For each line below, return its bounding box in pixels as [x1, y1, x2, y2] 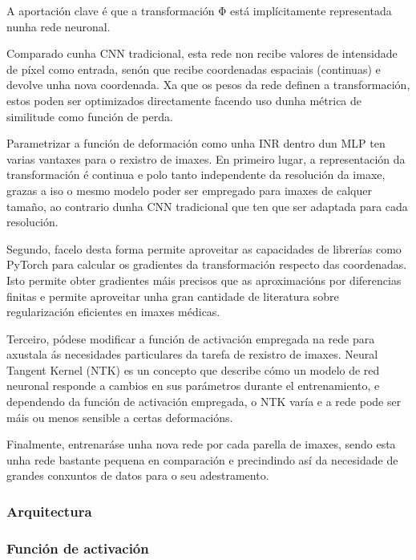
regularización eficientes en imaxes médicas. [6, 303, 220, 320]
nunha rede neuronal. [6, 18, 111, 34]
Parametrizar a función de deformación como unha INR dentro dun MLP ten [6, 135, 386, 152]
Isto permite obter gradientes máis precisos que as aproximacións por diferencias [6, 271, 402, 288]
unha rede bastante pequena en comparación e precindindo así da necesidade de [6, 451, 398, 468]
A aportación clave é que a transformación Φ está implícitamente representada [6, 2, 392, 18]
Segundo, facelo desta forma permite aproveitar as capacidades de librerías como [6, 240, 402, 257]
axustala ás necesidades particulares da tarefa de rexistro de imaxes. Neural [6, 346, 378, 363]
